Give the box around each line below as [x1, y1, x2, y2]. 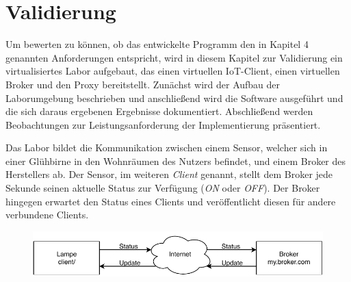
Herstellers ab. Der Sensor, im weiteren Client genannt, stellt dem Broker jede [5, 167, 333, 181]
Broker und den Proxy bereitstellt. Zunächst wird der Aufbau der [5, 77, 281, 91]
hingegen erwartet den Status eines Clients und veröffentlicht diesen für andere [5, 194, 336, 208]
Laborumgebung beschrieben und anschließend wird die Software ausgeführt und [5, 90, 343, 105]
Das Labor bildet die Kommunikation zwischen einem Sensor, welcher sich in [5, 140, 328, 155]
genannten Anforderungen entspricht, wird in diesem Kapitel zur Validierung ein [5, 50, 343, 64]
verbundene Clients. [5, 207, 89, 222]
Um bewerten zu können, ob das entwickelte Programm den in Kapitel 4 [5, 37, 309, 51]
